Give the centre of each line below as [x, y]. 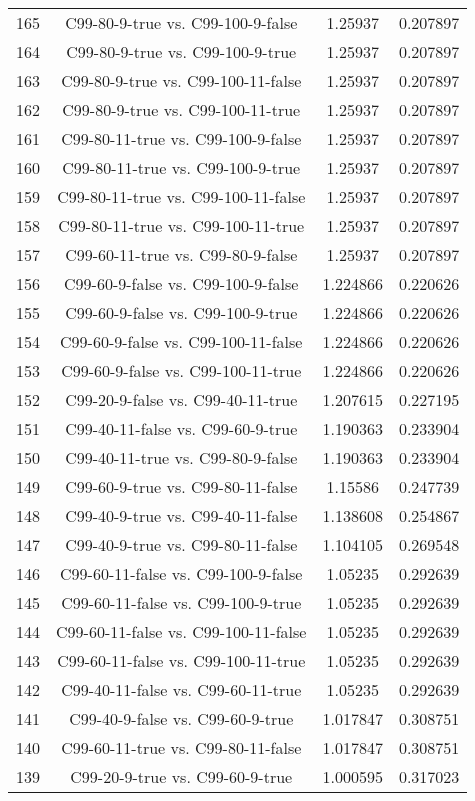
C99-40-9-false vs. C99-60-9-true [181, 718]
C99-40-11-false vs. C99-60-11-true [181, 689]
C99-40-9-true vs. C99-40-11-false [181, 515]
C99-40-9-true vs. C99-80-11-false [181, 544]
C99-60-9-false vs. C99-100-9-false [181, 283]
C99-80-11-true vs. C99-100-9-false [181, 138]
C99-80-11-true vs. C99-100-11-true [181, 225]
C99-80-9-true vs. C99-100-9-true [181, 51]
